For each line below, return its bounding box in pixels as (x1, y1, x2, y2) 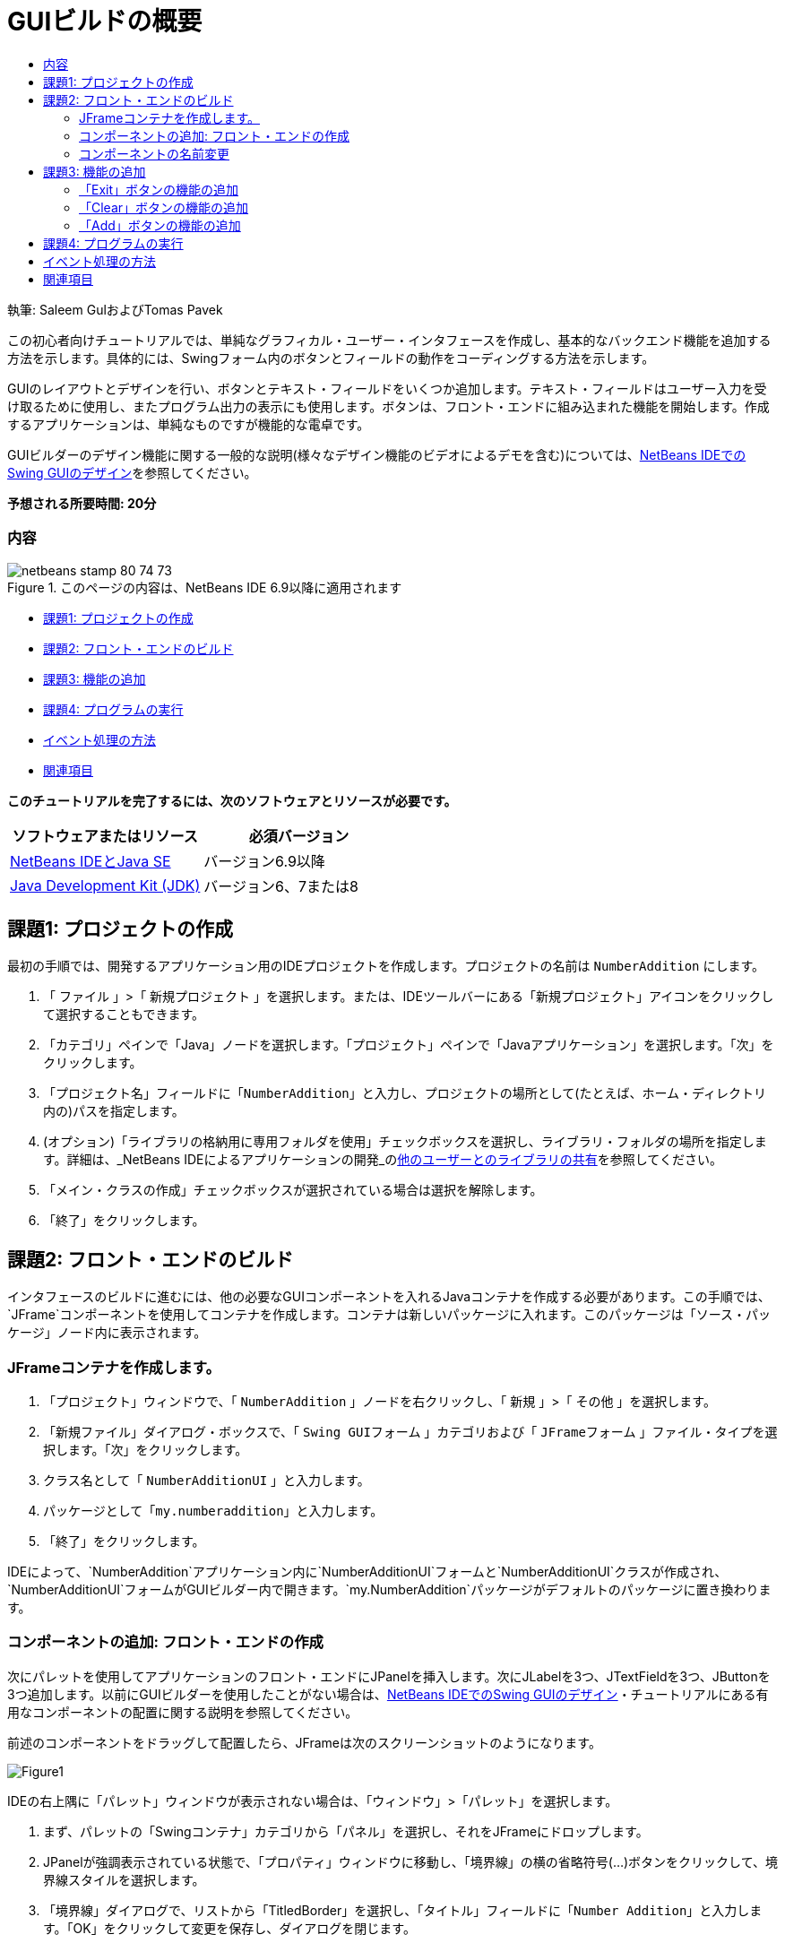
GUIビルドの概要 (7, 6, 203, 37)
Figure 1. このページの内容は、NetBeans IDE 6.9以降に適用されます (7, 579, 402, 595)
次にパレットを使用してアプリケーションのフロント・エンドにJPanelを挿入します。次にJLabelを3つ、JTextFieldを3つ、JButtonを (7, 1668, 771, 1684)
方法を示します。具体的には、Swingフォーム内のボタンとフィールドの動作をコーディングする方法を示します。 (7, 350, 655, 366)
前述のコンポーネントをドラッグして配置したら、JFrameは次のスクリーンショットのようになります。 (7, 1734, 601, 1750)
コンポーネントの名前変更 (79, 145, 229, 161)
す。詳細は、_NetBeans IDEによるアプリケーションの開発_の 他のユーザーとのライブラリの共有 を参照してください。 (43, 1152, 722, 1168)
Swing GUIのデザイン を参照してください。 (7, 464, 257, 480)
